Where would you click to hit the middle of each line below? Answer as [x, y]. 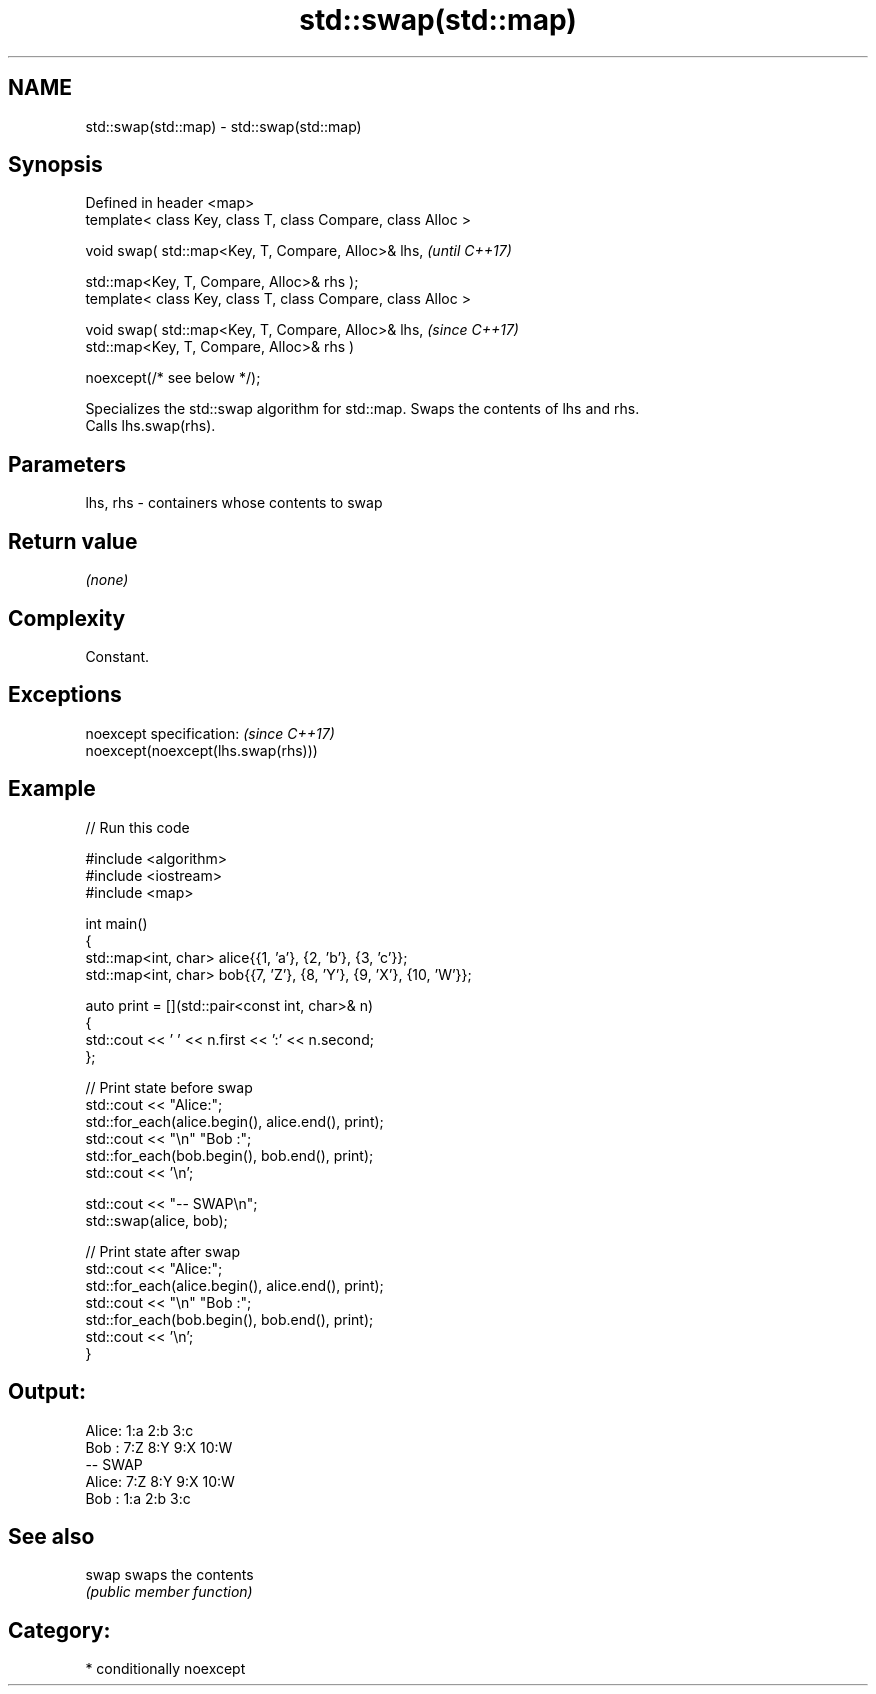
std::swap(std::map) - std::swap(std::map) [223, 126]
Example [52, 789]
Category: [59, 1630]
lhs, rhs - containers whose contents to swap [234, 503]
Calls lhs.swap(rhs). [150, 426]
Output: [47, 1392]
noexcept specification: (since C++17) [210, 733]
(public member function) [169, 1592]
